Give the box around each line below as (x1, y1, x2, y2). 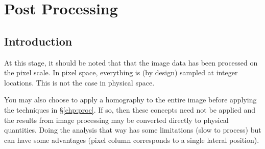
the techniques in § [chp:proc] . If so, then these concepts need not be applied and (4, 104, 256, 115)
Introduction (4, 33, 73, 49)
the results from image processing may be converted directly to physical (4, 114, 229, 125)
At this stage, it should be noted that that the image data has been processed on (4, 57, 258, 68)
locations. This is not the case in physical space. (4, 77, 155, 88)
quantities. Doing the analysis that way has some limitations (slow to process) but (4, 124, 261, 135)
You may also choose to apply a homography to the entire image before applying (4, 94, 257, 105)
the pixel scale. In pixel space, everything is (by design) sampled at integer (4, 67, 238, 78)
